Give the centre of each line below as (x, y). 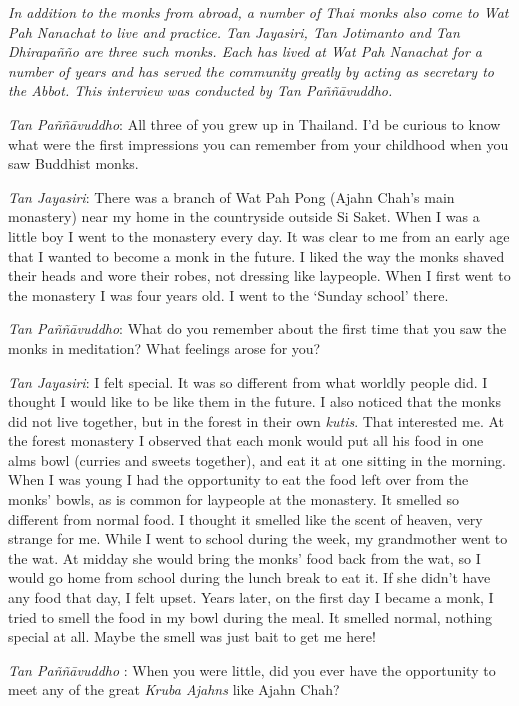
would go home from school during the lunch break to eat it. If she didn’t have (249, 577)
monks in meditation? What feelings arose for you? (164, 347)
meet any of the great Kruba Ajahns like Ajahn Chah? (174, 689)
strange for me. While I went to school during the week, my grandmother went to (258, 538)
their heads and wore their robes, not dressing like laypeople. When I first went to (259, 275)
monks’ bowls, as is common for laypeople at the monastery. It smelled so (233, 499)
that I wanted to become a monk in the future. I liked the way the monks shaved (256, 255)
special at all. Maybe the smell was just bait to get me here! (192, 636)
